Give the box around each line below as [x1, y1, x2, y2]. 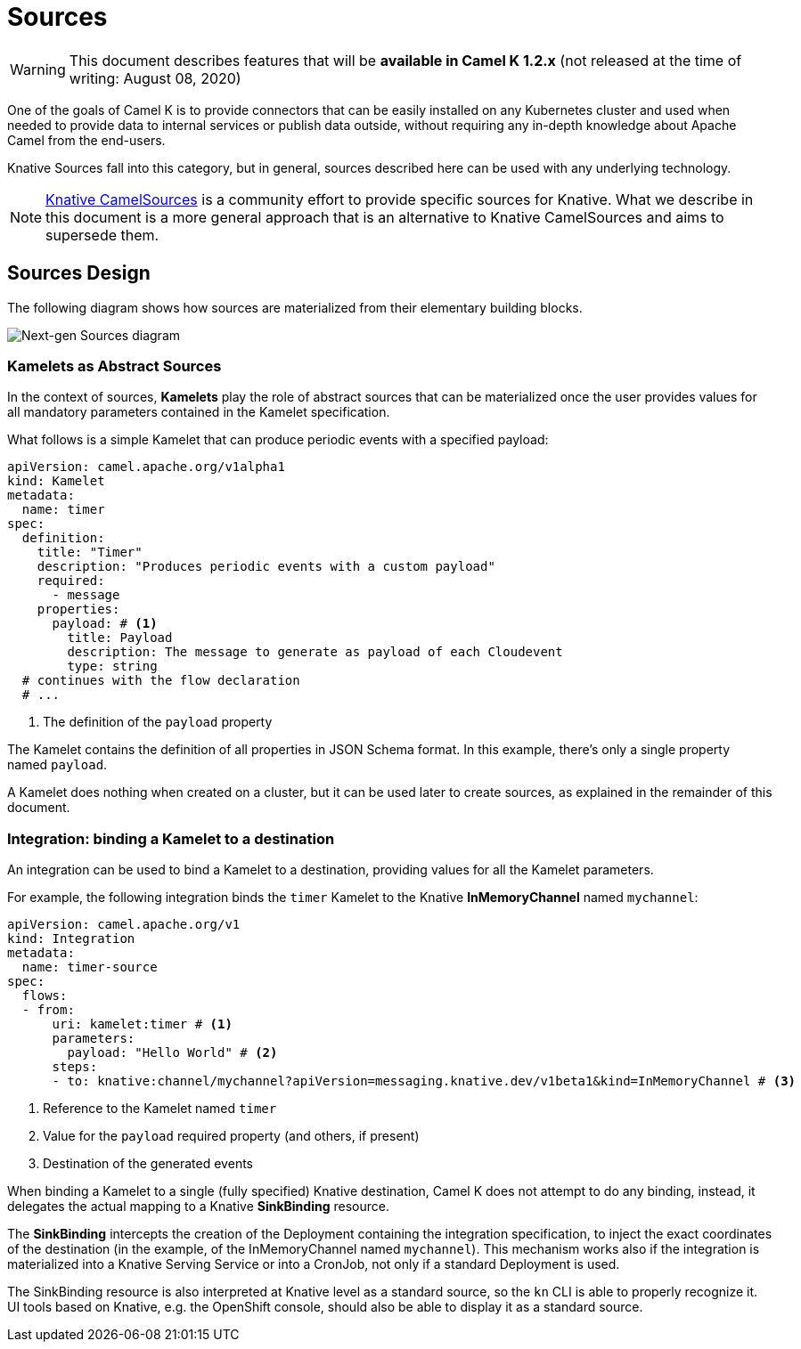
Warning [10, 60, 66, 78]
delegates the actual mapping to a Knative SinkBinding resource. [7, 1199, 389, 1215]
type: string [67, 659, 158, 674]
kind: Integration [7, 931, 135, 947]
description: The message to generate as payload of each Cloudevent [67, 645, 563, 660]
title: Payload [67, 630, 173, 646]
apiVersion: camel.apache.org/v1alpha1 [7, 459, 285, 475]
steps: [52, 1060, 98, 1075]
